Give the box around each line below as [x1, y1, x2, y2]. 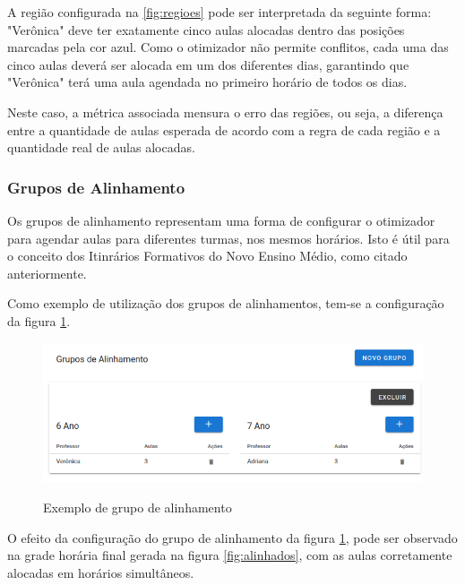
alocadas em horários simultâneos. [7, 563, 194, 581]
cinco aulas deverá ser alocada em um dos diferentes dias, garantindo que [7, 55, 409, 73]
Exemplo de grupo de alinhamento [43, 497, 232, 516]
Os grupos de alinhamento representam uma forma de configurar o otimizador [7, 211, 435, 229]
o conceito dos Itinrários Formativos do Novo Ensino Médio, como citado [7, 246, 408, 265]
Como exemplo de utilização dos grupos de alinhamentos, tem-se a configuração [7, 294, 444, 313]
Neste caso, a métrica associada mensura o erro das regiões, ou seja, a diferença [7, 102, 443, 121]
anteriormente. [7, 263, 87, 282]
